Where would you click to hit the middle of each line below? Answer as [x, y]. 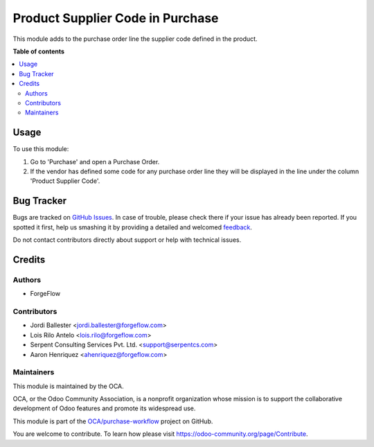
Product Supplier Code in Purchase [116, 18]
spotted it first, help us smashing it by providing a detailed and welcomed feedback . [133, 227]
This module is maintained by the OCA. [68, 386]
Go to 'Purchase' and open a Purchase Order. [95, 161]
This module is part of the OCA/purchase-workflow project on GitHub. [113, 421]
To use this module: [41, 149]
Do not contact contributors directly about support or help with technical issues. [127, 240]
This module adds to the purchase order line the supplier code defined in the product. [135, 39]
